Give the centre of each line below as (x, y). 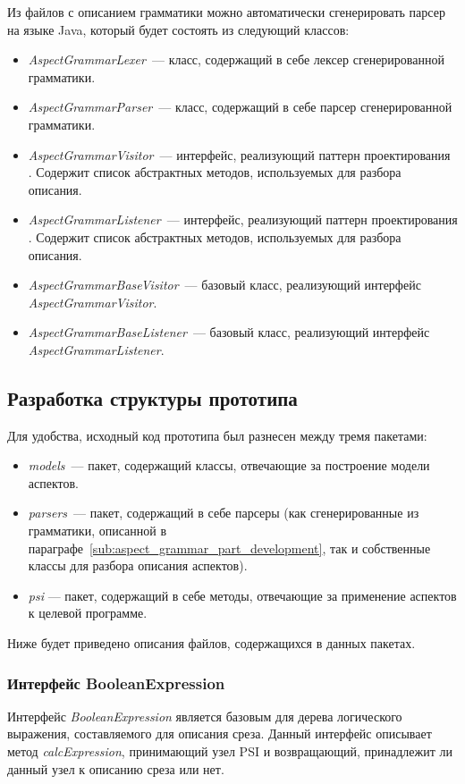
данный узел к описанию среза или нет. (116, 768)
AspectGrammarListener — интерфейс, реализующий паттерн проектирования (243, 219)
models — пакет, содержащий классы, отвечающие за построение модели (229, 465)
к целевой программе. (88, 613)
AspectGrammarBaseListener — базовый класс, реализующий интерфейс (229, 332)
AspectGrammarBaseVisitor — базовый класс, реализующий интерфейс (224, 285)
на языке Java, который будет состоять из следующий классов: (178, 29)
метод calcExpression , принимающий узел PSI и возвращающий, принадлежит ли (230, 751)
